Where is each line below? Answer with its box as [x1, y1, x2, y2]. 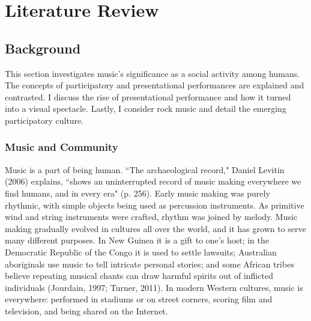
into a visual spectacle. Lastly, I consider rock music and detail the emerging [5, 102, 286, 115]
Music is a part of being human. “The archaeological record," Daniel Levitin [5, 163, 285, 176]
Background [5, 38, 81, 57]
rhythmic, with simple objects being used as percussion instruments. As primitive [5, 198, 304, 211]
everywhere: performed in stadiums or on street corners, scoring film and [5, 293, 273, 305]
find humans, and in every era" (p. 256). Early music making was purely [5, 186, 270, 199]
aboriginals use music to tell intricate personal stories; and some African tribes [5, 257, 294, 270]
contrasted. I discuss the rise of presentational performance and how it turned [5, 90, 291, 103]
